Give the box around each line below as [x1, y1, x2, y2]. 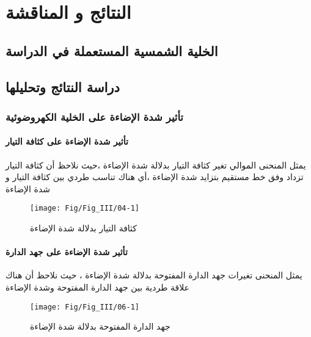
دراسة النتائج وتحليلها [5, 77, 120, 96]
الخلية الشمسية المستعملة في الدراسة [5, 41, 218, 60]
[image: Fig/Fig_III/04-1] [30, 204, 139, 213]
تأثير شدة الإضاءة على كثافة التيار [5, 135, 128, 148]
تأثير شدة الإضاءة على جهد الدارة [5, 245, 128, 258]
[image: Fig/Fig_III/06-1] [30, 302, 139, 311]
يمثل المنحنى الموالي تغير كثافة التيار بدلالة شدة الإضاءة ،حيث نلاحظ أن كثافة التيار [5, 158, 306, 171]
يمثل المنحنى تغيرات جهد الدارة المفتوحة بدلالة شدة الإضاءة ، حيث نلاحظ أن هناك [5, 269, 302, 281]
